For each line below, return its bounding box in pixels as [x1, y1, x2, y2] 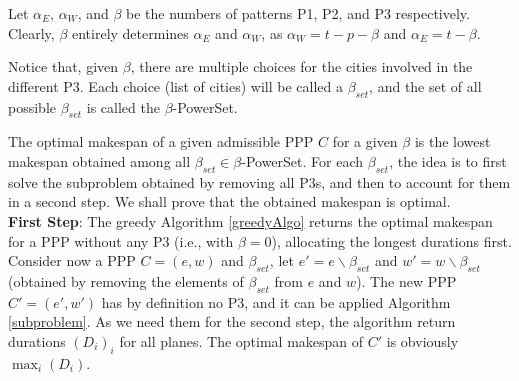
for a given [332, 131, 398, 152]
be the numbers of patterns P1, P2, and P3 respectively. [126, 3, 470, 23]
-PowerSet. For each [241, 150, 364, 171]
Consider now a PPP [8, 250, 136, 271]
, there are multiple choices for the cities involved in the [130, 56, 473, 77]
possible [8, 96, 56, 117]
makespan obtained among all [8, 150, 191, 171]
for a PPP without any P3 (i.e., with [8, 230, 234, 251]
